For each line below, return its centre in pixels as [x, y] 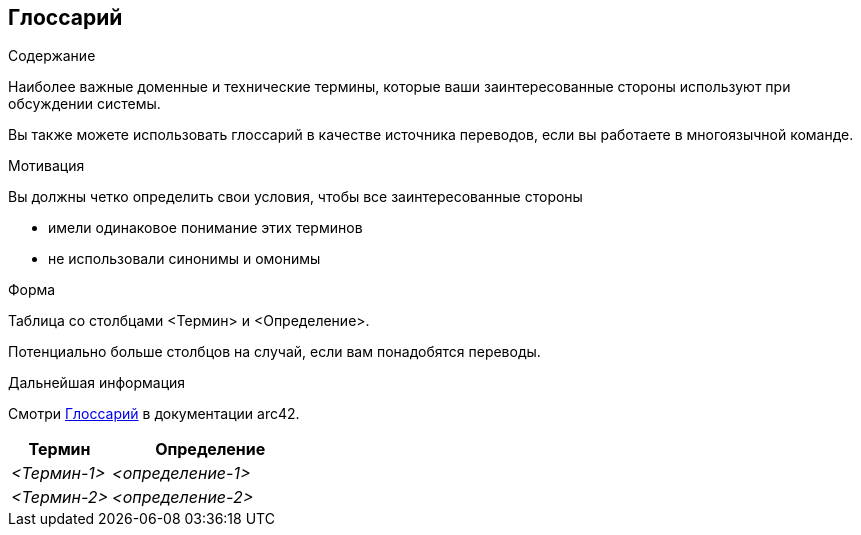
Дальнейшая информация [97, 383]
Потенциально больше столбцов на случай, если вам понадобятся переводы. [274, 352]
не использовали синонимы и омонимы [184, 259]
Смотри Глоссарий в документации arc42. [154, 414]
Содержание [52, 56]
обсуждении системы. [84, 104]
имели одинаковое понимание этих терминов [205, 228]
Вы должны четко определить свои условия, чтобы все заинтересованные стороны [295, 197]
